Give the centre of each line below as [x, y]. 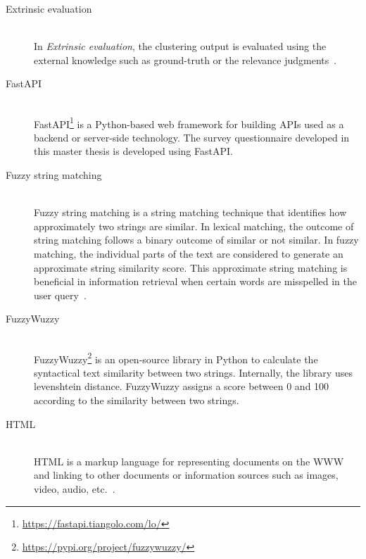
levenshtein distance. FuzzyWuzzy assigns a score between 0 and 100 [182, 386]
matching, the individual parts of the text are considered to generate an [189, 253]
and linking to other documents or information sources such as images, [186, 475]
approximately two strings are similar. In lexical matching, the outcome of [194, 226]
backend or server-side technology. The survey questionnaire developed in [192, 137]
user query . [60, 295]
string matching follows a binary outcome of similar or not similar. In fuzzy [196, 240]
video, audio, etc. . [75, 488]
